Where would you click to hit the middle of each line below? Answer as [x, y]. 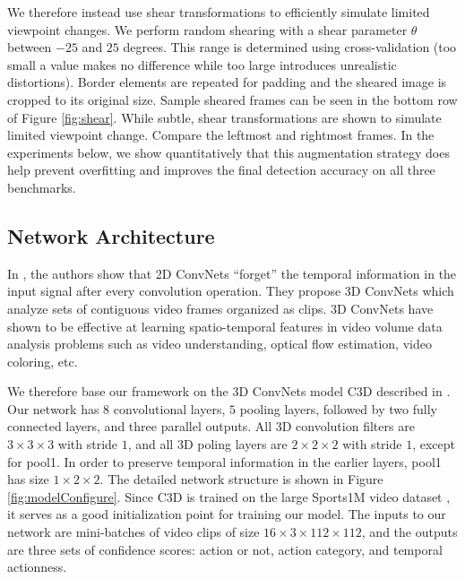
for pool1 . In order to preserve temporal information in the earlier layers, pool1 [224, 461]
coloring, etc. [43, 361]
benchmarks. [42, 187]
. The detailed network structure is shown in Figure [241, 479]
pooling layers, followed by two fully [338, 408]
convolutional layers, [169, 408]
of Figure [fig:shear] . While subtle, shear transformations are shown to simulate [224, 117]
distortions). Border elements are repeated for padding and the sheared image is [227, 82]
